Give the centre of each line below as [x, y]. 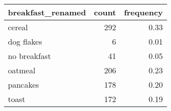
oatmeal [22, 70]
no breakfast [30, 56]
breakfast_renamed [47, 12]
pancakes [24, 84]
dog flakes [25, 41]
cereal [18, 27]
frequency [143, 12]
